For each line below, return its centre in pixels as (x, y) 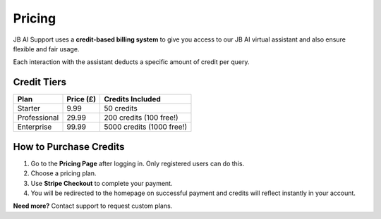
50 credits (121, 108)
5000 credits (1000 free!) (146, 127)
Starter (29, 108)
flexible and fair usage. (46, 49)
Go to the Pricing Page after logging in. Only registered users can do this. (138, 163)
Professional (38, 118)
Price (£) (81, 99)
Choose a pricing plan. (64, 173)
